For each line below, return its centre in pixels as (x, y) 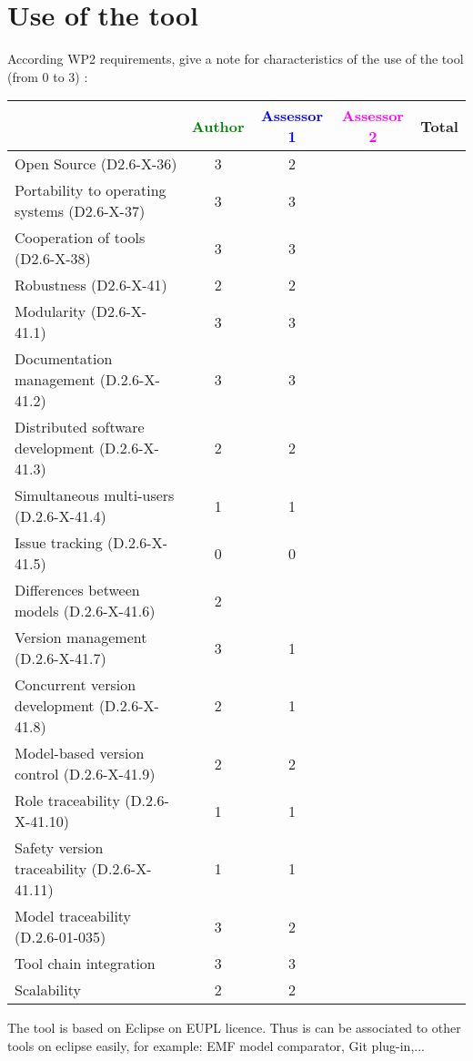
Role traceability (67, 801)
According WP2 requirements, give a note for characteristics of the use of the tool (236, 59)
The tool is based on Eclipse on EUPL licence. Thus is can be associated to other (234, 1028)
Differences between (77, 590)
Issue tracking (59, 543)
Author (218, 126)
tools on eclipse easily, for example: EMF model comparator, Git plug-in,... (216, 1045)
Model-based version (80, 753)
